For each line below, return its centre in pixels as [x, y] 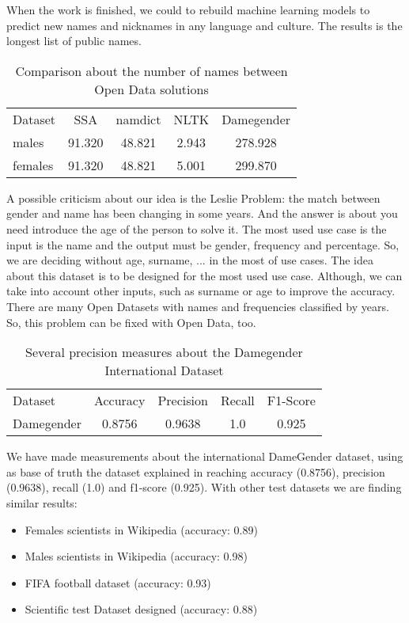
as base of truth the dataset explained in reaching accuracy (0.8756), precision [196, 471]
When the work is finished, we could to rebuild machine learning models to [188, 9]
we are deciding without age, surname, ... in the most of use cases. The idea [190, 260]
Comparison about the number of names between [151, 70]
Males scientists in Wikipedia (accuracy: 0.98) [136, 556]
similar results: [42, 502]
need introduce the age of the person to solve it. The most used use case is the [197, 228]
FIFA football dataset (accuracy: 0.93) [118, 582]
